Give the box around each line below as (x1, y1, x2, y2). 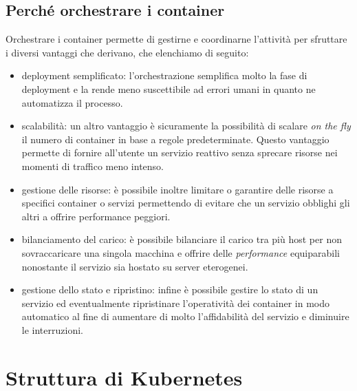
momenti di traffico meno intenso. (21, 158, 164, 173)
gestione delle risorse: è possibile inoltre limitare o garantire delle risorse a (21, 182, 334, 196)
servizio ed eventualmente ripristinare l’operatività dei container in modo (21, 295, 330, 310)
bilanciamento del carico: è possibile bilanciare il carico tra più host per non (21, 232, 342, 246)
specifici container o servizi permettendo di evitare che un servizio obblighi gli (21, 195, 350, 210)
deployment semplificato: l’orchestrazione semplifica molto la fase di (21, 68, 307, 83)
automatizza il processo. (21, 95, 123, 109)
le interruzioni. (21, 322, 83, 337)
